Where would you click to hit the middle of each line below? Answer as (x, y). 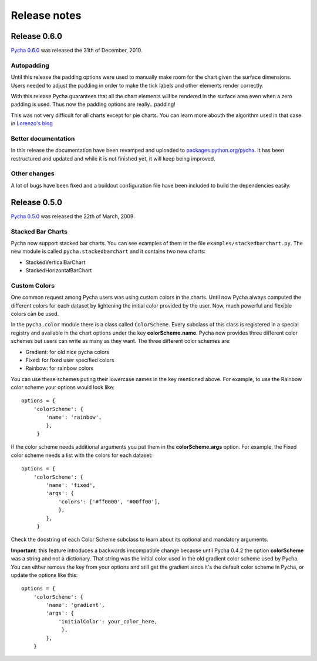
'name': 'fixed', (71, 485)
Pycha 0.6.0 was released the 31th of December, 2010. (77, 51)
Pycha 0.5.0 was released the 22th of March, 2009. (73, 216)
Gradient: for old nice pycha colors (68, 352)
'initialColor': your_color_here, (108, 621)
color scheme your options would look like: (63, 388)
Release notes (46, 15)
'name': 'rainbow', (74, 417)
